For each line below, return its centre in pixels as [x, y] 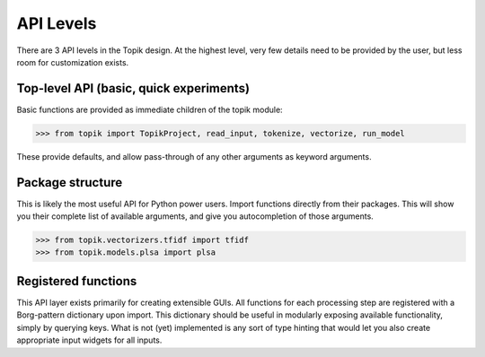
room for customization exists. [73, 62]
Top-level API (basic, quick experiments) [133, 88]
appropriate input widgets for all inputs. [89, 340]
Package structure [70, 183]
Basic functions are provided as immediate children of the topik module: [150, 109]
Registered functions [77, 281]
